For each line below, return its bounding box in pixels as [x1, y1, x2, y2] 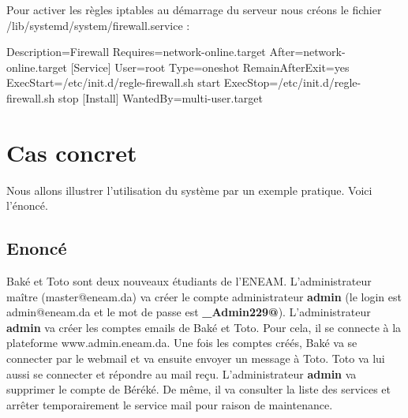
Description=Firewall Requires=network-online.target [6, 43, 266, 60]
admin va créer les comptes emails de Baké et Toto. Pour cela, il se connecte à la [6, 319, 402, 335]
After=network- [269, 43, 346, 60]
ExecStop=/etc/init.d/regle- [223, 74, 361, 91]
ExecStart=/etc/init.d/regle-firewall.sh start [6, 74, 221, 91]
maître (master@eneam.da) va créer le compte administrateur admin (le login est [6, 288, 402, 304]
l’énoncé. [6, 197, 48, 214]
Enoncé [6, 236, 67, 260]
